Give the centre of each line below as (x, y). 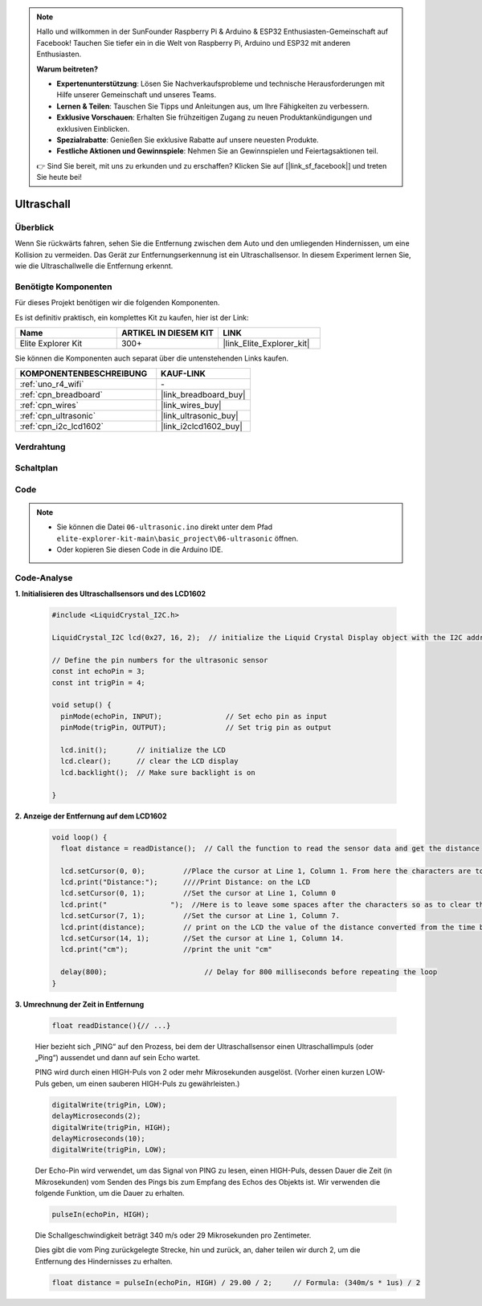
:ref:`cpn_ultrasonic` (58, 416)
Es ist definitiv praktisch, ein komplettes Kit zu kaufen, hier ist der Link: (132, 317)
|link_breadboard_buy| (203, 395)
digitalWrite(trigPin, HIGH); (111, 1127)
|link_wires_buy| (191, 406)
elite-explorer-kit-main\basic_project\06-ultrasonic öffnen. (178, 538)
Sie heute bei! (59, 178)
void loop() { (80, 837)
